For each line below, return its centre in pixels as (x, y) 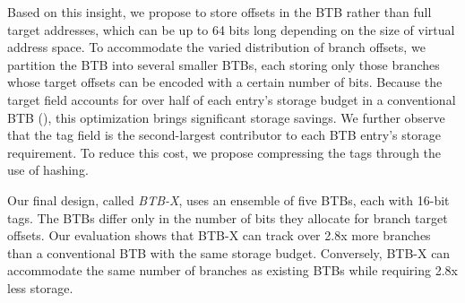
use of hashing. (48, 170)
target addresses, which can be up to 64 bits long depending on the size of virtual (231, 29)
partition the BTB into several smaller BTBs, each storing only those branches (224, 64)
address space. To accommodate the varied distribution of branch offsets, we (216, 47)
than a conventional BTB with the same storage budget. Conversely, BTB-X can (229, 252)
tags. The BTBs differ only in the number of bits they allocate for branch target (228, 217)
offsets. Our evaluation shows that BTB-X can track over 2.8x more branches (219, 235)
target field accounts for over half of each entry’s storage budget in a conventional (232, 99)
